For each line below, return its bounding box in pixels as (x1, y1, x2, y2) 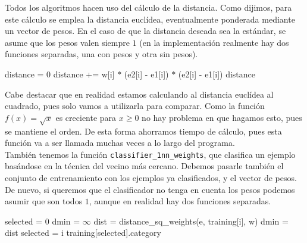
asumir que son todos (5, 195, 83, 207)
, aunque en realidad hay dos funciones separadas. (89, 195, 271, 207)
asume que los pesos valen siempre (5, 36, 130, 48)
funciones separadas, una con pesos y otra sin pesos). (5, 48, 198, 60)
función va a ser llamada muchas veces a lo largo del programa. (5, 136, 235, 149)
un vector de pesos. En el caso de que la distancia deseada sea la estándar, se (5, 24, 286, 37)
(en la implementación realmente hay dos (139, 36, 289, 48)
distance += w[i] (53, 67, 115, 80)
